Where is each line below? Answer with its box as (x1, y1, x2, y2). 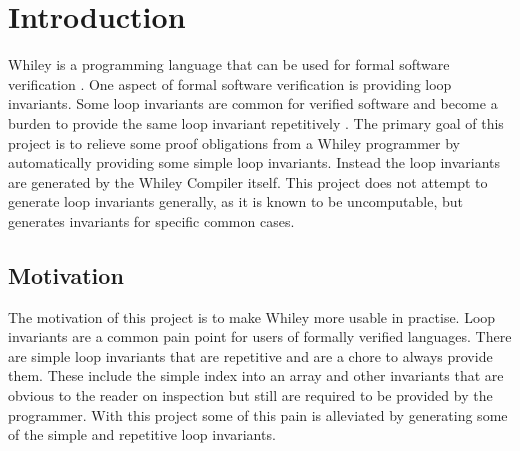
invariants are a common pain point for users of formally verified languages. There (8, 326, 512, 347)
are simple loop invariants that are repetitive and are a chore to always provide (8, 345, 493, 366)
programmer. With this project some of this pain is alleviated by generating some (8, 404, 508, 425)
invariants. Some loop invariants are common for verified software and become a (8, 93, 498, 114)
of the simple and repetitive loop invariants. (8, 424, 276, 445)
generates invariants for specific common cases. (8, 210, 295, 231)
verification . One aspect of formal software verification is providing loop (8, 73, 452, 94)
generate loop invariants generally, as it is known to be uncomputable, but (8, 191, 463, 212)
